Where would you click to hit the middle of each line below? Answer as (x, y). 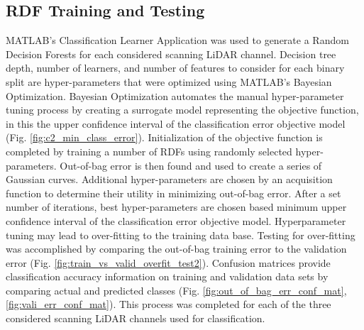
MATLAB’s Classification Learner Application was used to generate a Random (177, 40)
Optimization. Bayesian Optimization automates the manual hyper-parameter (175, 95)
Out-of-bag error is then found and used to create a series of (191, 165)
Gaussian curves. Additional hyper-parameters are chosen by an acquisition (169, 179)
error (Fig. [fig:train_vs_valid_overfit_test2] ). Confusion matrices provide (168, 262)
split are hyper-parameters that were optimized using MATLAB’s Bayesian (169, 81)
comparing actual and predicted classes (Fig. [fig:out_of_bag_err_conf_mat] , (176, 290)
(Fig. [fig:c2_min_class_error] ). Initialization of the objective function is (164, 137)
